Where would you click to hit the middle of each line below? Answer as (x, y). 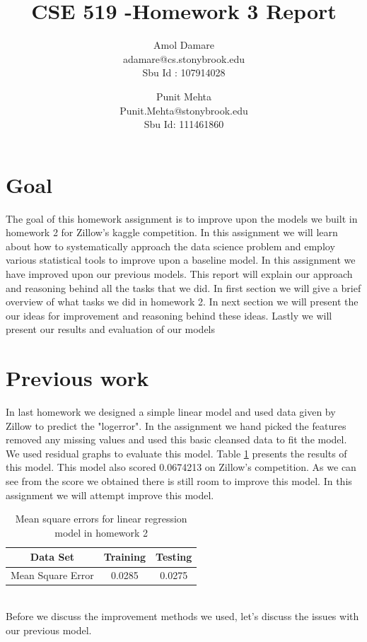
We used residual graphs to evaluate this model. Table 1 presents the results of (176, 453)
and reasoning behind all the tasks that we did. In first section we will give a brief (183, 287)
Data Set (52, 557)
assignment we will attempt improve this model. (110, 495)
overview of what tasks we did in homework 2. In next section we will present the (182, 302)
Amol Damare (184, 45)
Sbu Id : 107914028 (184, 72)
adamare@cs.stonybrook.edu (184, 58)
